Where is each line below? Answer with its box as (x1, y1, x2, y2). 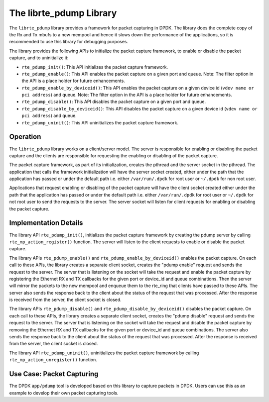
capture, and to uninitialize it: (9, 55, 69, 61)
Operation (9, 132, 41, 141)
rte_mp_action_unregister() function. (9, 357, 97, 363)
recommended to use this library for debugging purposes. (9, 39, 129, 45)
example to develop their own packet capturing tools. (9, 390, 119, 396)
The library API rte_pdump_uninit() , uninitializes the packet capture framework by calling (9, 350, 199, 356)
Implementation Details (9, 219, 83, 227)
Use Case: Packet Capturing (9, 370, 99, 378)
